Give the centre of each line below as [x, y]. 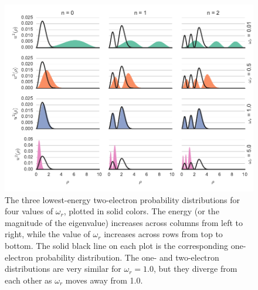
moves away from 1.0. [104, 280]
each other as [28, 280]
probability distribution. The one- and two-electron [127, 257]
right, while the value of [47, 234]
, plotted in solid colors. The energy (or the [141, 211]
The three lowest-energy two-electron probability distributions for [123, 199]
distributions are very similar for [63, 269]
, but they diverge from [195, 269]
